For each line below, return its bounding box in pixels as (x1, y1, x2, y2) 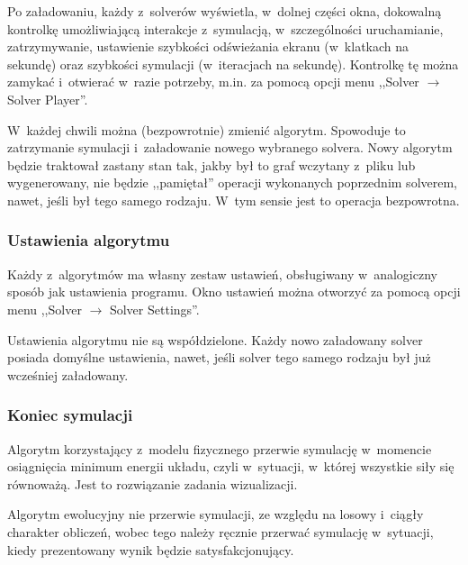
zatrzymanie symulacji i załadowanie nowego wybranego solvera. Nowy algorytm (7, 138, 453, 157)
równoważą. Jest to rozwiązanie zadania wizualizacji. (7, 474, 298, 493)
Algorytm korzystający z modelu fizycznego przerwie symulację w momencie (7, 439, 432, 458)
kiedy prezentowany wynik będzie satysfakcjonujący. (7, 540, 294, 559)
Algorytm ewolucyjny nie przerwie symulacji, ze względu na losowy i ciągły (7, 505, 424, 524)
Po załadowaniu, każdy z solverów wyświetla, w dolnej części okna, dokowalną (7, 2, 442, 20)
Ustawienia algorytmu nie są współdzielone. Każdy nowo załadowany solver (7, 330, 423, 349)
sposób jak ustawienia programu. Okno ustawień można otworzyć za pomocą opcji (7, 282, 461, 301)
